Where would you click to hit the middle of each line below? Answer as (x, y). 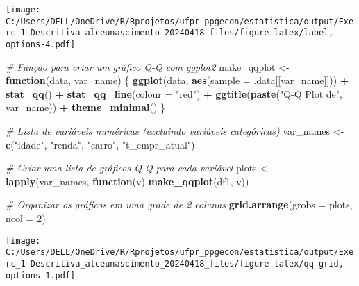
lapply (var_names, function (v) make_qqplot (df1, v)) (127, 181)
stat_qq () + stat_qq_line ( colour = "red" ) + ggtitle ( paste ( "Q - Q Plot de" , (174, 93)
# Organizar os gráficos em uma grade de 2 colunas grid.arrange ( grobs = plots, (179, 204)
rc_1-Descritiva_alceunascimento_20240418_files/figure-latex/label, (170, 33)
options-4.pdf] (41, 44)
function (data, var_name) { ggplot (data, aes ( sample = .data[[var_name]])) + (177, 80)
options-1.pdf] (41, 275)
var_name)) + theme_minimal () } (86, 107)
